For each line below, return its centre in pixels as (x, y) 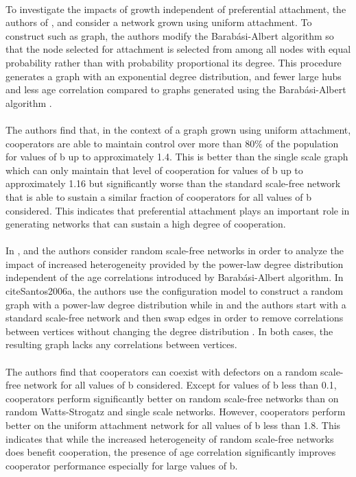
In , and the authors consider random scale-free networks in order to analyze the (175, 250)
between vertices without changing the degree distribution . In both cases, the (169, 331)
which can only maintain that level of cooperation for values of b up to (154, 170)
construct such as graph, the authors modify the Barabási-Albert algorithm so (170, 35)
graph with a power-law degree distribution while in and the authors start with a (176, 304)
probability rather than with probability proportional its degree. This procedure (174, 62)
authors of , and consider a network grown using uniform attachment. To (159, 22)
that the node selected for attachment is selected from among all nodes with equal (178, 49)
